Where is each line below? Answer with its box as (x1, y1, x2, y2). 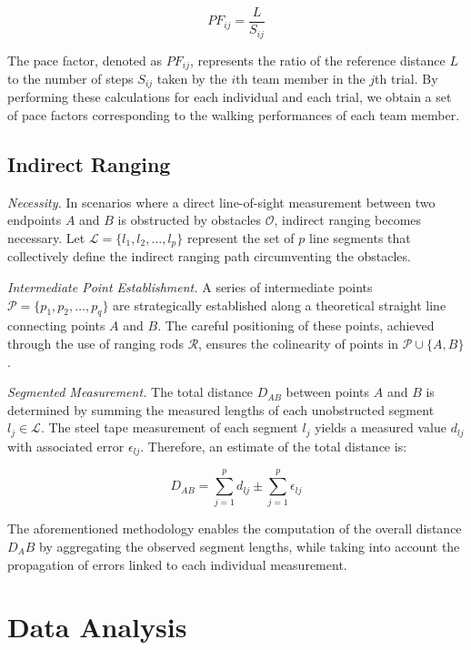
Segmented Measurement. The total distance (7, 382, 254, 401)
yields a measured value (315, 418, 446, 437)
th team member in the (235, 68, 366, 87)
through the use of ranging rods (7, 334, 184, 353)
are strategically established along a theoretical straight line (113, 295, 446, 314)
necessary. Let (7, 229, 85, 247)
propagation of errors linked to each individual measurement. (7, 554, 347, 574)
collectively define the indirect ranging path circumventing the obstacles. (7, 247, 411, 266)
